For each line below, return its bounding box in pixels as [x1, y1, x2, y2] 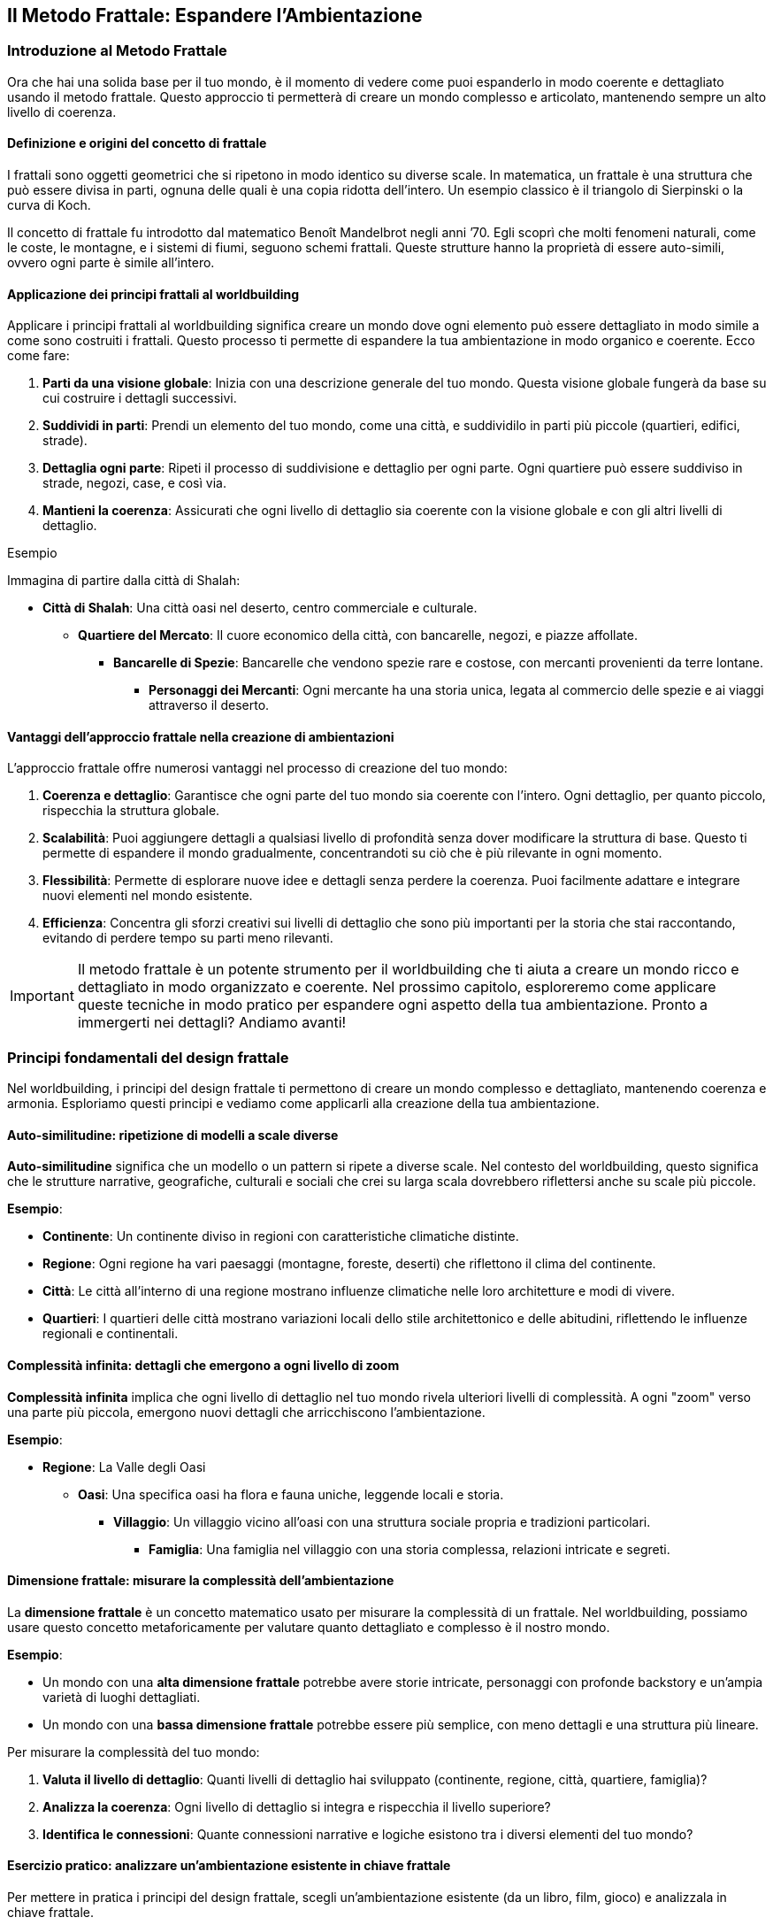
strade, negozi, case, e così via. [42, 475, 226, 491]
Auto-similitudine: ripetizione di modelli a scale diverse [7, 1127, 339, 1143]
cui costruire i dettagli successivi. [42, 390, 237, 406]
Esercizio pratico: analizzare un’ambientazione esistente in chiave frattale [7, 1858, 451, 1874]
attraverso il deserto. [149, 697, 270, 713]
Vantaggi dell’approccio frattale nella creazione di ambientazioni [7, 728, 394, 744]
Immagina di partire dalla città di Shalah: [7, 573, 241, 589]
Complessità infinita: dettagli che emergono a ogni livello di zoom [7, 1358, 400, 1374]
